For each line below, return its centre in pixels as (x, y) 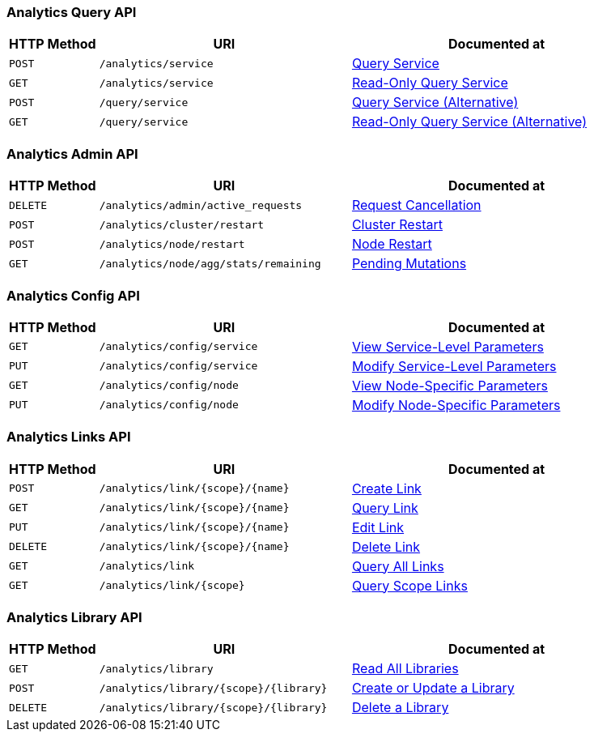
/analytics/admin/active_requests (201, 205)
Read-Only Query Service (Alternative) (469, 122)
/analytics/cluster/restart (182, 224)
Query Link (385, 508)
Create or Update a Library (433, 688)
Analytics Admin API (72, 154)
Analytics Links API (69, 437)
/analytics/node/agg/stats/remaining (210, 263)
